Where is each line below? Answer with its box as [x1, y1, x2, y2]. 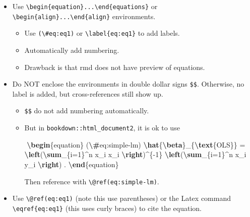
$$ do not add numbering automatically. [24, 105, 149, 116]
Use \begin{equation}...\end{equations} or [12, 1, 158, 11]
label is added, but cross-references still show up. [12, 88, 163, 99]
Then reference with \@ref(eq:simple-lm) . [24, 176, 159, 186]
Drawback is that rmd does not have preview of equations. [24, 61, 205, 72]
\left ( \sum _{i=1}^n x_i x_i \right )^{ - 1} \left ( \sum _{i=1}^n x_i [24, 149, 246, 160]
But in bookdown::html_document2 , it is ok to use [24, 122, 180, 133]
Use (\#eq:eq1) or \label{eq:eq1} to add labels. [24, 28, 180, 38]
